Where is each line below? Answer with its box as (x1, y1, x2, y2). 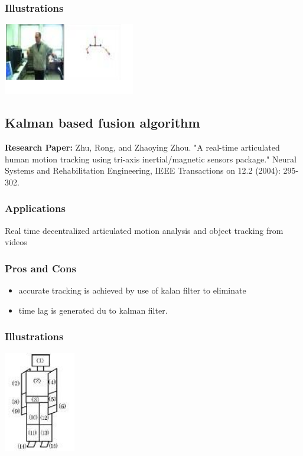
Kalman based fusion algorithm (5, 113, 200, 132)
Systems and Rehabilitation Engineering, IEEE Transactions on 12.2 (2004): (5, 164, 281, 177)
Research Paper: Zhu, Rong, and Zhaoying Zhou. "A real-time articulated (5, 141, 280, 154)
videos (5, 236, 27, 248)
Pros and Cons (5, 260, 76, 275)
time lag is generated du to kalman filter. (18, 304, 168, 316)
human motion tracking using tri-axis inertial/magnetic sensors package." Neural (5, 152, 297, 165)
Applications (5, 201, 66, 216)
